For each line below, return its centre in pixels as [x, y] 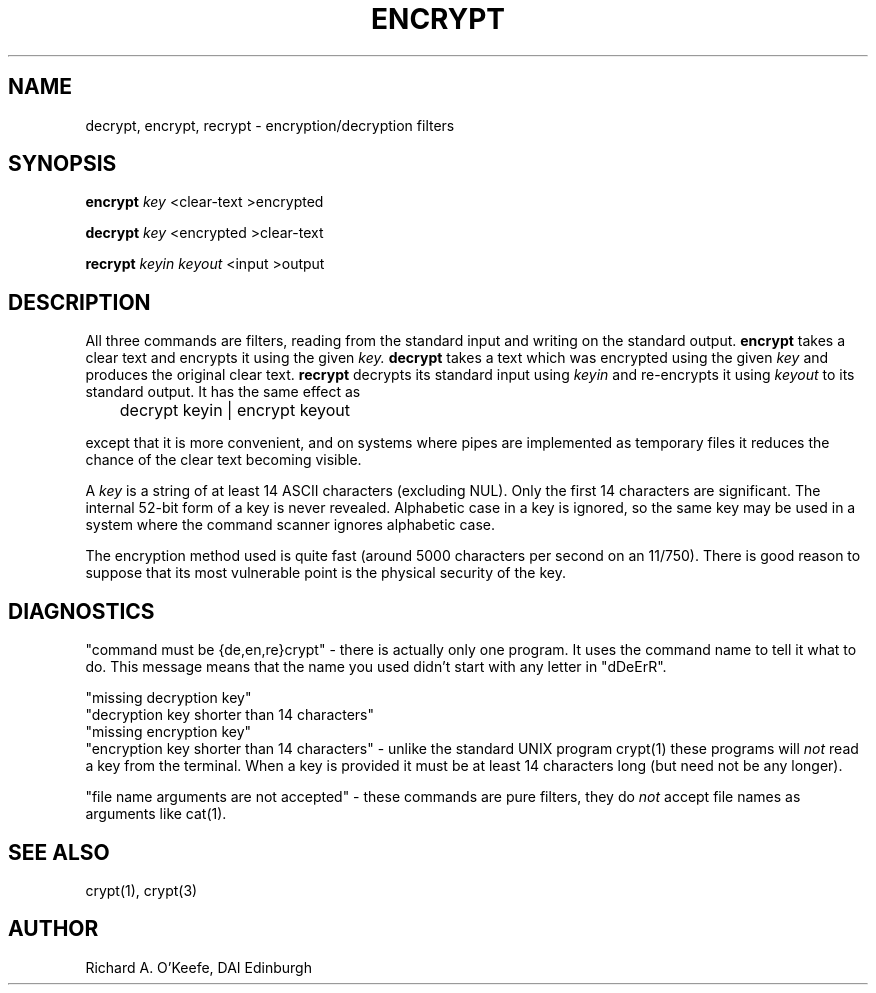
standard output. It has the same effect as [223, 392]
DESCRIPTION [79, 302]
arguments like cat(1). [156, 814]
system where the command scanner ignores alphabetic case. [290, 525]
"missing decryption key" [168, 698]
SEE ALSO [59, 852]
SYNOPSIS [62, 164]
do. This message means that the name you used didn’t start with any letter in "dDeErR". [376, 667]
